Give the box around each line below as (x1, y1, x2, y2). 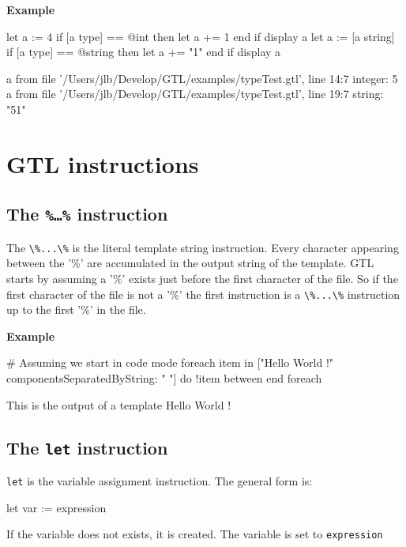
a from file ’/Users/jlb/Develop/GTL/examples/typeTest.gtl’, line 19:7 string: (6, 85, 384, 102)
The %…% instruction (6, 202, 168, 226)
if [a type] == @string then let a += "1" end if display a (6, 43, 281, 60)
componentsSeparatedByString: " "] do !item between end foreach (6, 370, 322, 386)
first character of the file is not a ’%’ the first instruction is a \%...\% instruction (6, 285, 400, 302)
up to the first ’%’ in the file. (6, 301, 146, 318)
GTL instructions (6, 147, 199, 179)
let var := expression (6, 499, 107, 515)
